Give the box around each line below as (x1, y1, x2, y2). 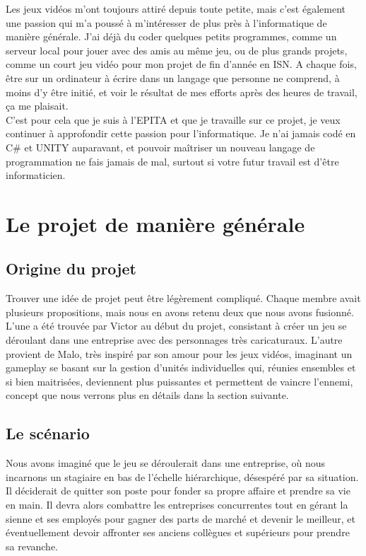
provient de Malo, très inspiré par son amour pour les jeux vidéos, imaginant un (6, 346, 353, 361)
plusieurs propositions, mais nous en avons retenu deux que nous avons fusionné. (6, 304, 354, 319)
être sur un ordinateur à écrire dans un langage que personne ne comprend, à (6, 70, 340, 85)
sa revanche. (6, 538, 58, 553)
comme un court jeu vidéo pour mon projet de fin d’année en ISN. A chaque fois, (6, 57, 357, 71)
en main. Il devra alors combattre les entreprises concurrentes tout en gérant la (6, 497, 348, 512)
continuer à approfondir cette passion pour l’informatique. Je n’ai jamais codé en (6, 126, 356, 141)
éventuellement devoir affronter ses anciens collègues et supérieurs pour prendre (6, 525, 350, 540)
